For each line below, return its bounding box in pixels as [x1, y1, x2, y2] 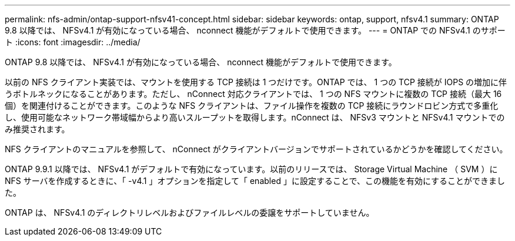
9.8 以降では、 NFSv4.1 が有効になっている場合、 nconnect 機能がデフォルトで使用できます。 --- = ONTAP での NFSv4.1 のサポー [5, 25, 506, 35]
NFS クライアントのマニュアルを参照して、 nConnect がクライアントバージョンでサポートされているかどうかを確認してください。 [5, 144, 508, 154]
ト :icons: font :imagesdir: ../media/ [5, 37, 141, 47]
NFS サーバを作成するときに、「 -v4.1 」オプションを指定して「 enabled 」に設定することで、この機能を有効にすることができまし [5, 176, 506, 186]
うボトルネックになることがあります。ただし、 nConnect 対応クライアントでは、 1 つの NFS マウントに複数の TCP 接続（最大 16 [5, 89, 502, 99]
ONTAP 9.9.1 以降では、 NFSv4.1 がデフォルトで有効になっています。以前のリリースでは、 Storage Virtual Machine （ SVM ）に [5, 164, 498, 174]
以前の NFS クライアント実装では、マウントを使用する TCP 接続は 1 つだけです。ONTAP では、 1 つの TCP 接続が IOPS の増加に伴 [5, 77, 507, 87]
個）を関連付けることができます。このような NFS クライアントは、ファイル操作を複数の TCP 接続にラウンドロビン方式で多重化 [5, 101, 499, 111]
